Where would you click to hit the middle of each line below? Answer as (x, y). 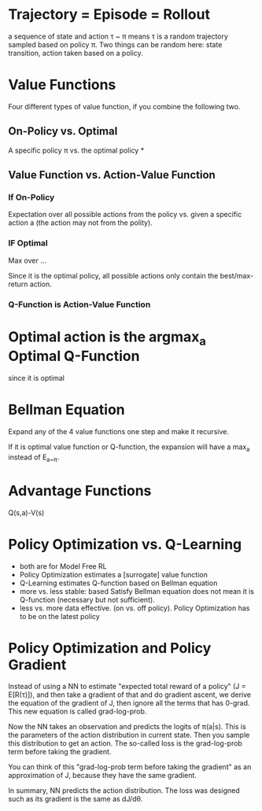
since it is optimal (37, 378)
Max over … (28, 260)
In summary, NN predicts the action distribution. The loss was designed (124, 791)
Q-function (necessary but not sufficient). (87, 599)
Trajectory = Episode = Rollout (109, 15)
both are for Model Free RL (63, 566)
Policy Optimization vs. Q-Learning (125, 544)
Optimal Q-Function (74, 356)
